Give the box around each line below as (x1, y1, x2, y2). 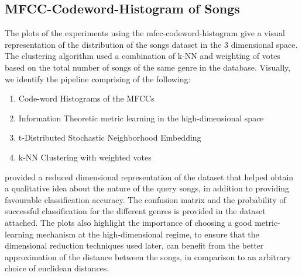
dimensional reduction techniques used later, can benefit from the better (5, 239, 264, 251)
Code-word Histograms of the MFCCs (18, 92, 155, 104)
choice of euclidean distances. (5, 262, 109, 274)
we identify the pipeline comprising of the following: (5, 72, 191, 85)
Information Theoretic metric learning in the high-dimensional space (18, 111, 264, 124)
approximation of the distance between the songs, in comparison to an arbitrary (5, 250, 291, 263)
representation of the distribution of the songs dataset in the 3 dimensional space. (5, 38, 298, 50)
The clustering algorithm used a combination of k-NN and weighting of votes (5, 50, 280, 62)
